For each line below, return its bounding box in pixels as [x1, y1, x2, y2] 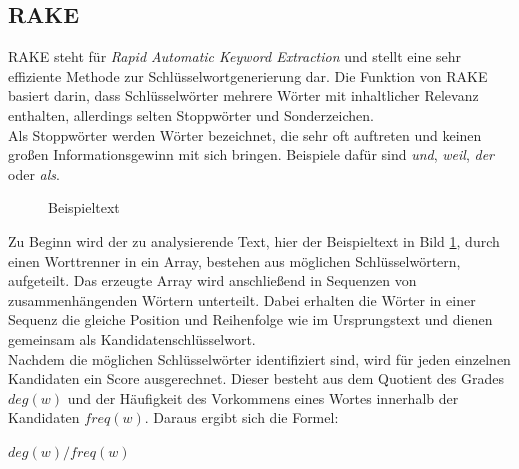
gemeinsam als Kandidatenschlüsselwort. [8, 328, 256, 349]
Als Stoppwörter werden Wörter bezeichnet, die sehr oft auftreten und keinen [8, 124, 482, 145]
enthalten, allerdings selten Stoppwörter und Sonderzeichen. [8, 104, 374, 125]
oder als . [8, 163, 60, 184]
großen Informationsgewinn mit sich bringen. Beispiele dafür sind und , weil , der [8, 144, 494, 165]
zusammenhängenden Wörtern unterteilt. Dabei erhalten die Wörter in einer [8, 289, 476, 310]
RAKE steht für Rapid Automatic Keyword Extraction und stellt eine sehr [8, 46, 462, 67]
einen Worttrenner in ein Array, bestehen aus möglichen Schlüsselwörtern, [8, 250, 461, 271]
